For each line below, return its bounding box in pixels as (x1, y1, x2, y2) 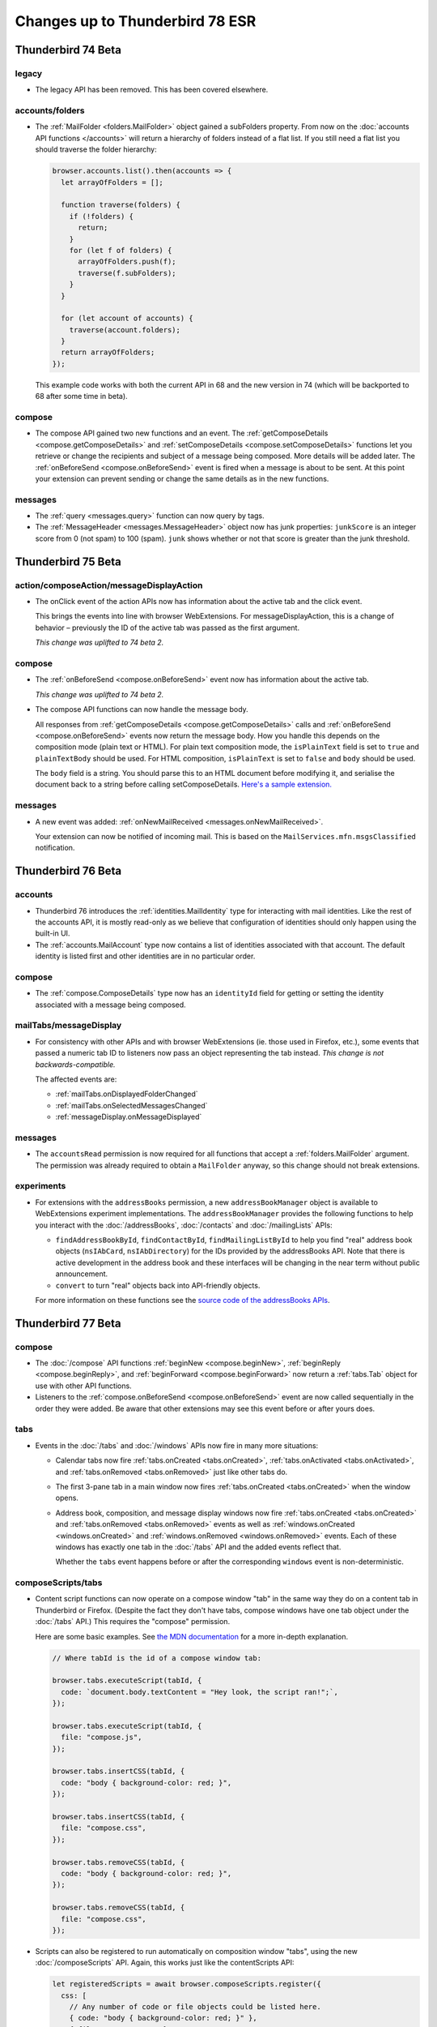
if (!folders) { (69, 212, 134, 221)
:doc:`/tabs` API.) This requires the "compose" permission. (35, 1617, 231, 1626)
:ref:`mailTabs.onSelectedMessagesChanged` (55, 1100, 208, 1110)
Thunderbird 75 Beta (15, 555, 121, 568)
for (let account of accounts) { (61, 314, 193, 324)
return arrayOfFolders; (61, 348, 155, 357)
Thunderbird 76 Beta (15, 864, 121, 878)
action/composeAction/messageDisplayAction (15, 580, 203, 591)
